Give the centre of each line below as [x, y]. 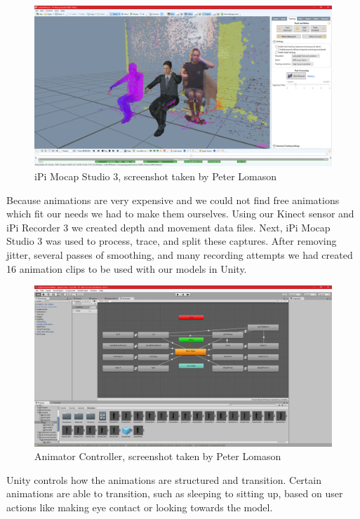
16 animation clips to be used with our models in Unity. [127, 268]
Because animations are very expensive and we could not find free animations [173, 200]
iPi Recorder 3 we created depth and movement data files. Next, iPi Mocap [168, 227]
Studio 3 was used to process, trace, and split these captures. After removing [172, 241]
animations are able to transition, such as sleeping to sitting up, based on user [175, 493]
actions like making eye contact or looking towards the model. [140, 507]
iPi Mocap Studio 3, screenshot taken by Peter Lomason [156, 176]
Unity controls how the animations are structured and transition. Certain [164, 479]
